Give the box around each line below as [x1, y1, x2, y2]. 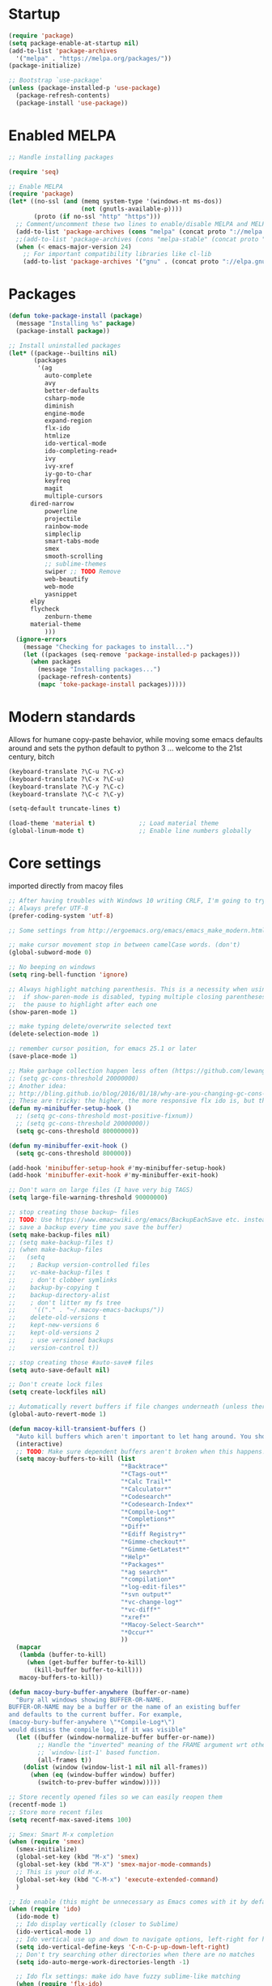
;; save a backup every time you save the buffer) [8, 1223, 183, 1232]
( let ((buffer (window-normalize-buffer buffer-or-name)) [15, 1733, 216, 1741]
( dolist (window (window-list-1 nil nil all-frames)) [23, 1763, 208, 1771]
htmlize [44, 432, 70, 440]
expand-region [44, 416, 92, 425]
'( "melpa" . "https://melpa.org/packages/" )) [15, 54, 172, 62]
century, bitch [8, 751, 55, 762]
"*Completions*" [120, 1515, 176, 1523]
